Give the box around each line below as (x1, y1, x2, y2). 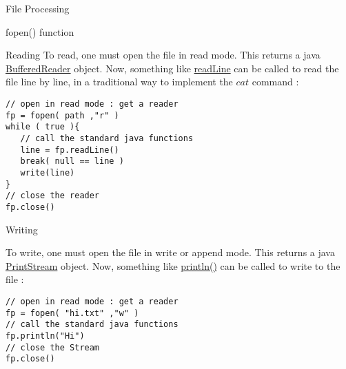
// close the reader (6, 191, 100, 201)
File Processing (6, 1, 70, 15)
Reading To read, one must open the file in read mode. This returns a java (6, 48, 320, 62)
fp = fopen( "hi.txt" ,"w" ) (6, 308, 139, 318)
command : (252, 74, 299, 89)
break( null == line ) (20, 156, 124, 167)
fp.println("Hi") (6, 330, 85, 341)
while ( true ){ (6, 122, 80, 132)
